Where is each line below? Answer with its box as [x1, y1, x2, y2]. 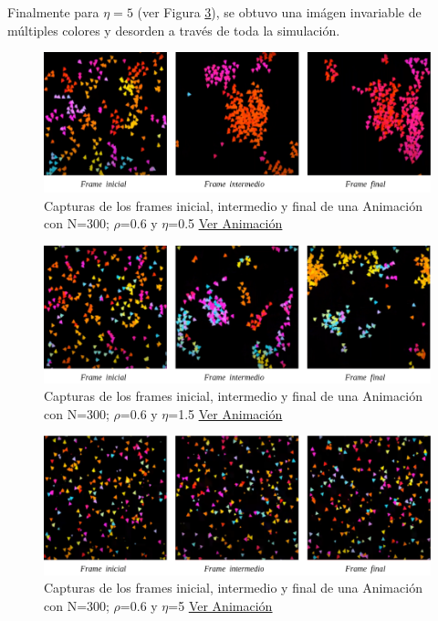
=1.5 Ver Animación [168, 404, 283, 423]
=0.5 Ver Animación [168, 214, 283, 233]
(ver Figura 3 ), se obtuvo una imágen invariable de [137, 3, 422, 21]
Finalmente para [7, 3, 99, 21]
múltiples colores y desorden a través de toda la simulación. [7, 20, 340, 39]
